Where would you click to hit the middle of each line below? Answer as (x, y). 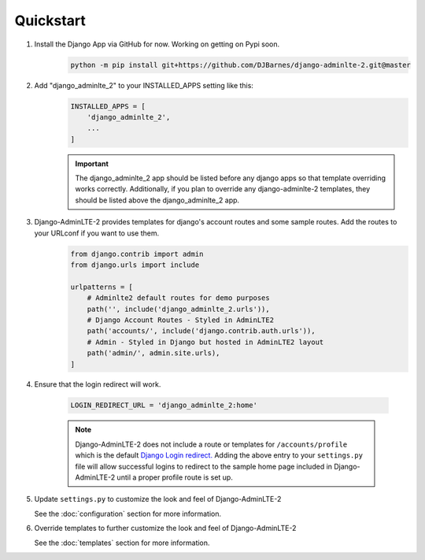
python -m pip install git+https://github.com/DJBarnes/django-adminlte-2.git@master (240, 65)
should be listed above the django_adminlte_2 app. (157, 200)
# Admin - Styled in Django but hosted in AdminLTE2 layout (205, 342)
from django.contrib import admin (137, 254)
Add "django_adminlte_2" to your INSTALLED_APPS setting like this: (144, 85)
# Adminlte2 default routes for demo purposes (179, 298)
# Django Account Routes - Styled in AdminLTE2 (181, 320)
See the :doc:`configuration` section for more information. (128, 514)
